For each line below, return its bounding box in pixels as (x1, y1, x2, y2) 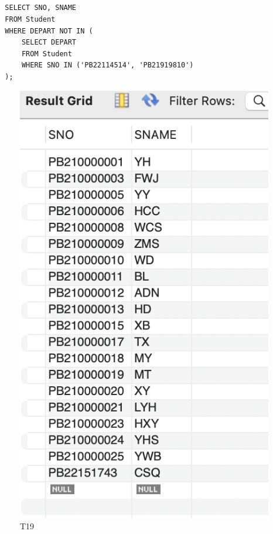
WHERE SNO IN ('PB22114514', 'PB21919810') (21, 61, 194, 70)
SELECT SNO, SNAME (5, 4, 77, 12)
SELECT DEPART (21, 38, 77, 47)
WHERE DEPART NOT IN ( (5, 26, 93, 35)
